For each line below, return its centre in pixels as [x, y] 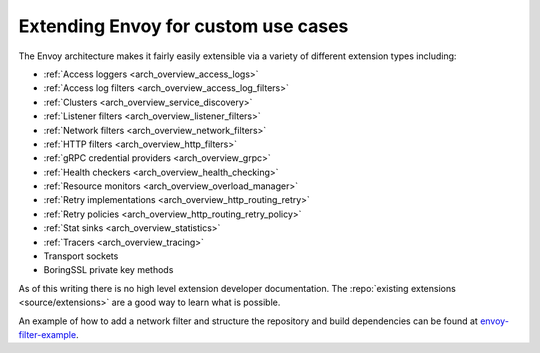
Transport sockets [81, 256]
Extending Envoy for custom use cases [183, 26]
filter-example [47, 334]
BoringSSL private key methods [108, 270]
